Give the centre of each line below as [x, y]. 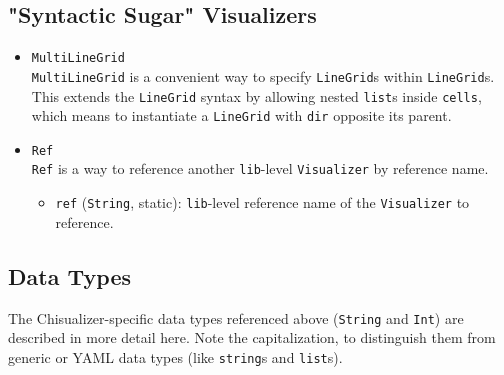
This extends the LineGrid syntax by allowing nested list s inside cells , [256, 95]
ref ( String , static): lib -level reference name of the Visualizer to [262, 202]
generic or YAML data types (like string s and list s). [175, 356]
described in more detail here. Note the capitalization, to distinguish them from [252, 337]
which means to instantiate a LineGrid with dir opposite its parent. [241, 115]
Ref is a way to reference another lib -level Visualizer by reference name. [260, 168]
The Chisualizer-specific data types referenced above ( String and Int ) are [236, 317]
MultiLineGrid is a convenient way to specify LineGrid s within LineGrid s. [263, 75]
